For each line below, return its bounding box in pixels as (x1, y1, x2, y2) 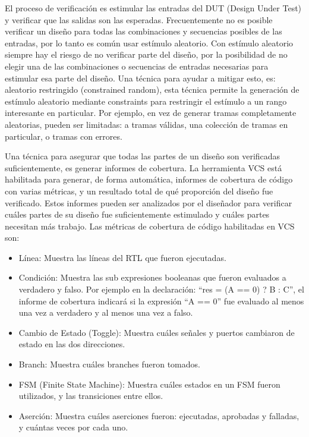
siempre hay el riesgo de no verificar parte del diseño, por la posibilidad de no (5, 48, 288, 61)
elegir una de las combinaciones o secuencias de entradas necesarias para (5, 59, 269, 72)
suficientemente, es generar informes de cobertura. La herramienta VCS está (5, 161, 282, 174)
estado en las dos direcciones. (18, 338, 125, 350)
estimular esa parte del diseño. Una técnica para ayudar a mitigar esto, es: (5, 71, 276, 84)
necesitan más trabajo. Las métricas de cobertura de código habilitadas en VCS (5, 219, 295, 232)
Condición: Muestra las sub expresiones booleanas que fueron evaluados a (18, 271, 286, 284)
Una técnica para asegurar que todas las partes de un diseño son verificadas (5, 150, 280, 162)
